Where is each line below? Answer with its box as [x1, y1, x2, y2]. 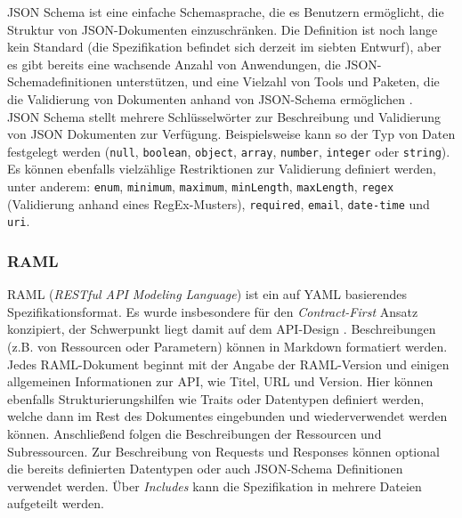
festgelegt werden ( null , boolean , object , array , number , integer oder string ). [7, 142, 450, 160]
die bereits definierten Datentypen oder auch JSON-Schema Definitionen [7, 459, 403, 478]
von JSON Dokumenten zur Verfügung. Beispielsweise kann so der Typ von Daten [7, 125, 456, 143]
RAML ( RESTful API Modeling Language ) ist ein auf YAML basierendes [7, 285, 408, 304]
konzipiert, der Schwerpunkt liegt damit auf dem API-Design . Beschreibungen [7, 320, 436, 338]
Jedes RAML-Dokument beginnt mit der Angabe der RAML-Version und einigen [7, 354, 450, 373]
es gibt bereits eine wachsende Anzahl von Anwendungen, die [7, 54, 341, 73]
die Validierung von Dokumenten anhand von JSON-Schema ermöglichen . [7, 89, 413, 108]
